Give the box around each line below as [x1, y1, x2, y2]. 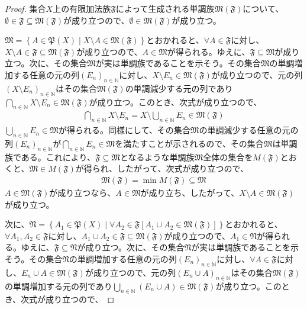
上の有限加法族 [53, 2, 111, 14]
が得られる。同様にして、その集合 [58, 124, 190, 136]
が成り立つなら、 [49, 186, 116, 198]
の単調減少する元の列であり [125, 82, 233, 94]
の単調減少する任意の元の [199, 124, 299, 136]
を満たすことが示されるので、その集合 [115, 137, 264, 149]
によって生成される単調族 [115, 2, 215, 14]
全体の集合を [203, 150, 253, 163]
